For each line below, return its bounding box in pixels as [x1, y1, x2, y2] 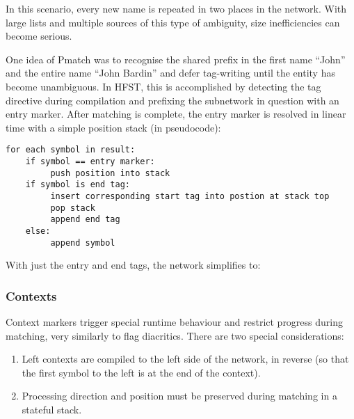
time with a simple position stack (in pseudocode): [6, 120, 221, 134]
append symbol [50, 237, 115, 248]
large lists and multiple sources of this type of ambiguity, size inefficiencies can [6, 15, 340, 29]
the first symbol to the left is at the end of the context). [22, 365, 261, 379]
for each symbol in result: [6, 145, 136, 155]
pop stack [50, 203, 95, 213]
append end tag [50, 214, 120, 225]
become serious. [6, 29, 72, 43]
